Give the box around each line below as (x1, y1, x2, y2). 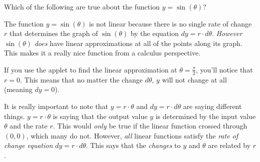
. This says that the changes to (86, 140, 181, 150)
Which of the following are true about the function (4, 1, 160, 11)
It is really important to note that (4, 100, 108, 111)
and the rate (10, 120, 48, 131)
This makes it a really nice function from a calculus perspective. (4, 47, 201, 58)
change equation (4, 140, 53, 150)
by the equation (130, 28, 179, 38)
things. (4, 110, 25, 121)
